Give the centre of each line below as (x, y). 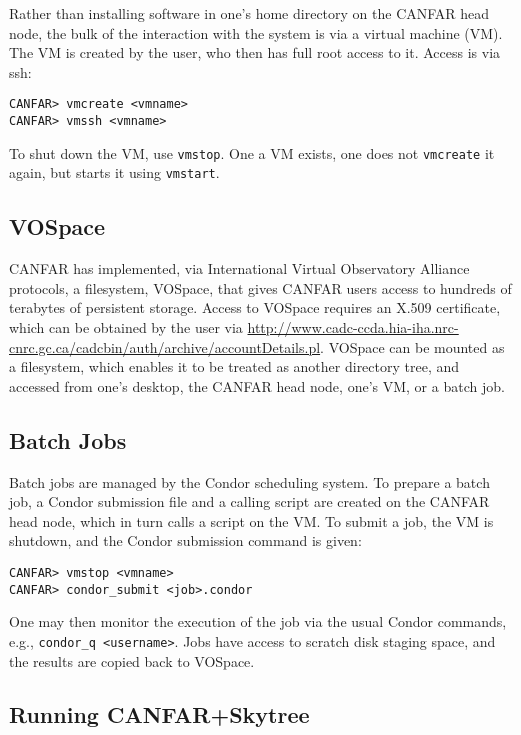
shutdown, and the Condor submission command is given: (185, 540)
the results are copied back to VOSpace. (132, 660)
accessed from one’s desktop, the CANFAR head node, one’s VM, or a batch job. (257, 385)
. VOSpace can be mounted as (412, 346)
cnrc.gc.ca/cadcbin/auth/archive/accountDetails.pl (165, 346)
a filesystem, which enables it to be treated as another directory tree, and (234, 366)
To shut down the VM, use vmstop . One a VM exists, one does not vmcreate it (252, 152)
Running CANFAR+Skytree (159, 714)
